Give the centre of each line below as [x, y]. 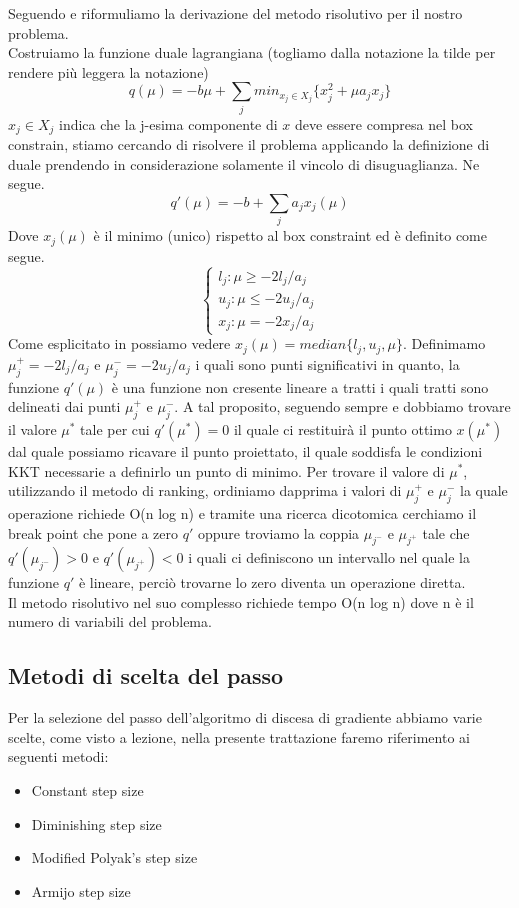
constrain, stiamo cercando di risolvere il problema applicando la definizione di [249, 144]
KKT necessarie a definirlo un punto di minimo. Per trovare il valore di [226, 470]
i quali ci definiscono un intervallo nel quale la [329, 557]
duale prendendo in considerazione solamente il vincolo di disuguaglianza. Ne [244, 163]
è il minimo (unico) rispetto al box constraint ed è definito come [290, 235]
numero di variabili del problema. [110, 621]
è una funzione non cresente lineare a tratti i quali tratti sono [300, 386]
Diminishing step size [96, 823]
